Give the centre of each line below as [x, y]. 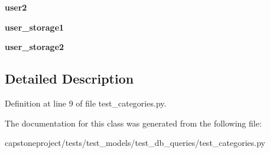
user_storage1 [35, 27]
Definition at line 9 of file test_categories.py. [86, 103]
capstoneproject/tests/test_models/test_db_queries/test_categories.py [135, 143]
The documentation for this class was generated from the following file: [133, 123]
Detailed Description [69, 79]
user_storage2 [35, 47]
